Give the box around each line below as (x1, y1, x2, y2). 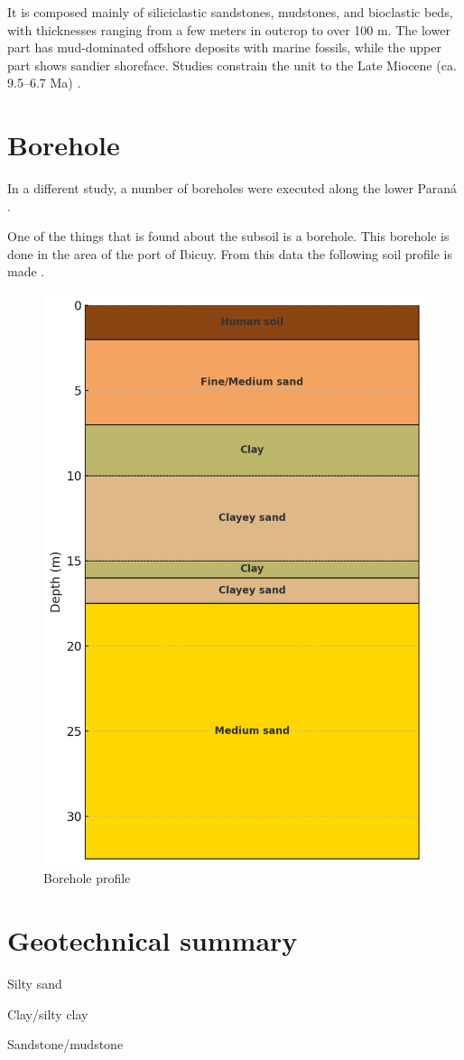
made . (7, 262, 45, 281)
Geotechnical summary (7, 922, 298, 959)
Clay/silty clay (7, 1004, 88, 1023)
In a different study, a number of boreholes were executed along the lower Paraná (7, 179, 457, 198)
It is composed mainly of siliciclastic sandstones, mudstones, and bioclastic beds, (7, 3, 453, 21)
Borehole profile (43, 869, 131, 888)
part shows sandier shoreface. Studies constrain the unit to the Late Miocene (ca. (7, 55, 457, 74)
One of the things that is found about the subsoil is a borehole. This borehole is (7, 227, 450, 246)
